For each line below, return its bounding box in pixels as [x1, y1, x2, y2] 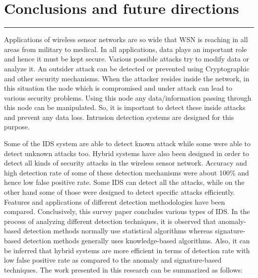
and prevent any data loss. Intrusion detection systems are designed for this [4, 111, 234, 122]
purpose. [4, 121, 30, 132]
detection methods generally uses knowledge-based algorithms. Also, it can [23, 235, 250, 245]
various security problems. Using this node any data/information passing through [4, 92, 252, 103]
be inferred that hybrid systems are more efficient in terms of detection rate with [4, 245, 250, 255]
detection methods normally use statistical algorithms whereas [23, 225, 213, 236]
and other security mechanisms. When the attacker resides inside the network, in [4, 73, 250, 83]
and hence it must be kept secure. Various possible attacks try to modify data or [4, 54, 250, 64]
